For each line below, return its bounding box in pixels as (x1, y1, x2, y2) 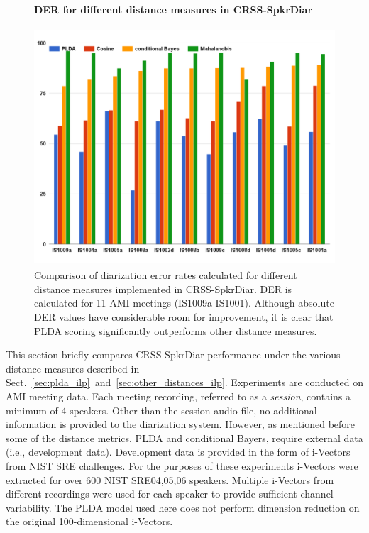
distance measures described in (6, 361, 140, 375)
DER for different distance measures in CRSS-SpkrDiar (34, 2, 313, 16)
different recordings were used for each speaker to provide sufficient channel (6, 486, 334, 501)
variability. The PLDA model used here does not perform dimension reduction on (6, 500, 360, 515)
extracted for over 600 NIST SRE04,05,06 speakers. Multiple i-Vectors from (6, 472, 334, 487)
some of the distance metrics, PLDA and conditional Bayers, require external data (6, 430, 363, 445)
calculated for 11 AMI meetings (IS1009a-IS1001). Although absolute (34, 295, 334, 310)
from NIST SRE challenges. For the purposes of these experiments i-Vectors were (6, 458, 358, 473)
